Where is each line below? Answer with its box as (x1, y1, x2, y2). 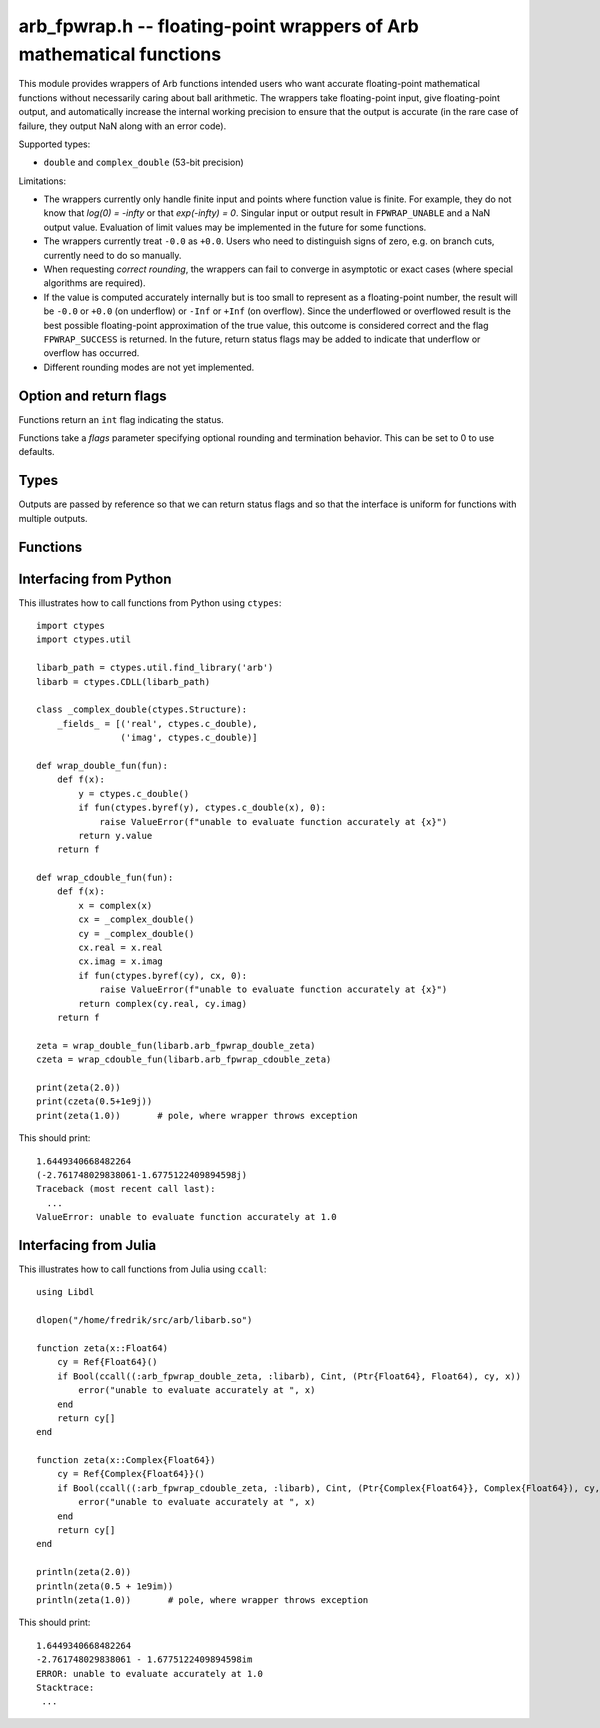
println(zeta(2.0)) (36, 1566, 132, 1578)
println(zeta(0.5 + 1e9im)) (36, 1580, 174, 1592)
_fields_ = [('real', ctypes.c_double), (56, 718, 259, 729)
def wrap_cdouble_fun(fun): (36, 872, 174, 884)
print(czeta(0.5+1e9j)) (36, 1096, 153, 1107)
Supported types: (18, 138, 91, 150)
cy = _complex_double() (78, 928, 195, 939)
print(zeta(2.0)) (36, 1081, 121, 1093)
